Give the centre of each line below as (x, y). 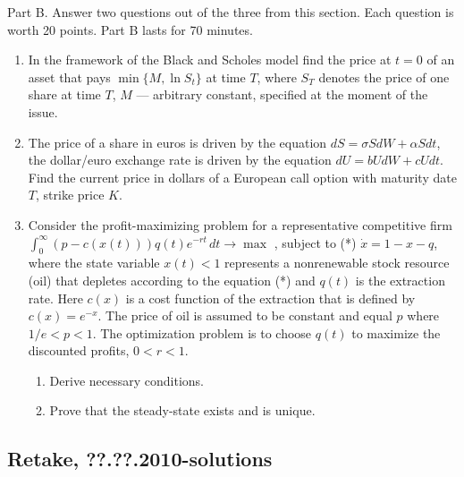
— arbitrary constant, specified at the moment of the (282, 94)
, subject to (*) (315, 242)
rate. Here (55, 298)
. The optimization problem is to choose (202, 332)
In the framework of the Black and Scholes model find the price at (210, 60)
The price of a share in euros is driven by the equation (177, 142)
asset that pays (69, 77)
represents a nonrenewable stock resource (337, 263)
